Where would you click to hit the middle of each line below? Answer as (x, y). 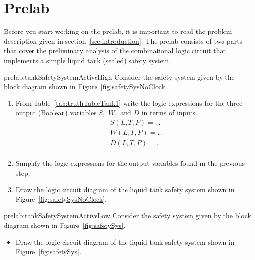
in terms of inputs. (170, 113)
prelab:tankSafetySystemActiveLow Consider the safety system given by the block (127, 215)
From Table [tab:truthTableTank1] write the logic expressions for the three (129, 103)
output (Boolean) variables (56, 113)
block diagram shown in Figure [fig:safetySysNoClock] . (87, 86)
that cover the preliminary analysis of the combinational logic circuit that (115, 50)
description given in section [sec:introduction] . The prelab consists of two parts (123, 41)
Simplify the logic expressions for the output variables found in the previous (130, 163)
